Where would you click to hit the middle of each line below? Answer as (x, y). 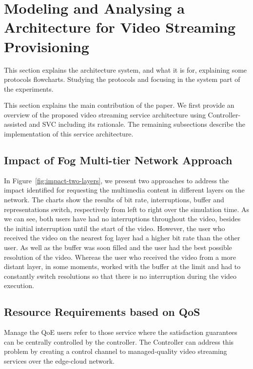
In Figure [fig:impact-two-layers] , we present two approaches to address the (117, 180)
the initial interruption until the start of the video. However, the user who (115, 228)
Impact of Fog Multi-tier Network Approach (118, 160)
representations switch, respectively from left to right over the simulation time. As (127, 209)
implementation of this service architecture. (69, 134)
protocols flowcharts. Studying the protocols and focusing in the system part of (122, 79)
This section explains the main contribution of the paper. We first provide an (119, 105)
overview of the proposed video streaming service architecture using (105, 114)
